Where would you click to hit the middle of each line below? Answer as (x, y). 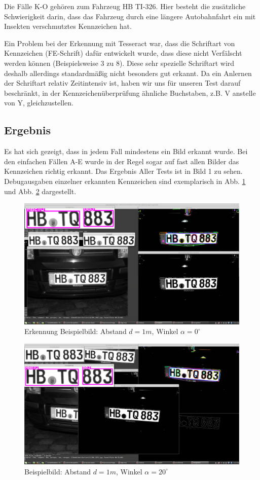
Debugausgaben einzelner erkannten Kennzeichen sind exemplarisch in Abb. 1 (125, 181)
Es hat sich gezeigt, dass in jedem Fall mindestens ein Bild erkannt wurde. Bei (126, 151)
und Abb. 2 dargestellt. (40, 191)
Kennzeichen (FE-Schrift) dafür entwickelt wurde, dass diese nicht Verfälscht (123, 53)
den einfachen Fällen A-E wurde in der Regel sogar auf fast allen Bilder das (122, 161)
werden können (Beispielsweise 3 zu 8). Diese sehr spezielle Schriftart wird (119, 63)
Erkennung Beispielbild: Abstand (76, 331)
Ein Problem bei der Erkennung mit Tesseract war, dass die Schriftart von (120, 43)
